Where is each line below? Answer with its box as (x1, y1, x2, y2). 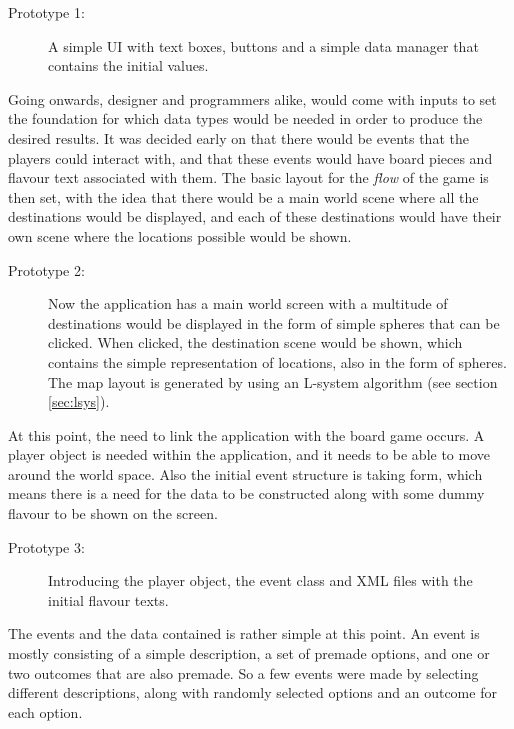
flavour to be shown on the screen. (8, 503, 218, 524)
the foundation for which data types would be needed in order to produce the (8, 108, 483, 129)
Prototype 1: (8, 2, 85, 22)
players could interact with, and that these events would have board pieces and (8, 147, 493, 168)
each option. (8, 701, 83, 722)
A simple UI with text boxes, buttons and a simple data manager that (48, 35, 479, 56)
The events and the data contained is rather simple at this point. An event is (8, 623, 480, 644)
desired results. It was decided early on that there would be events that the (8, 127, 469, 148)
